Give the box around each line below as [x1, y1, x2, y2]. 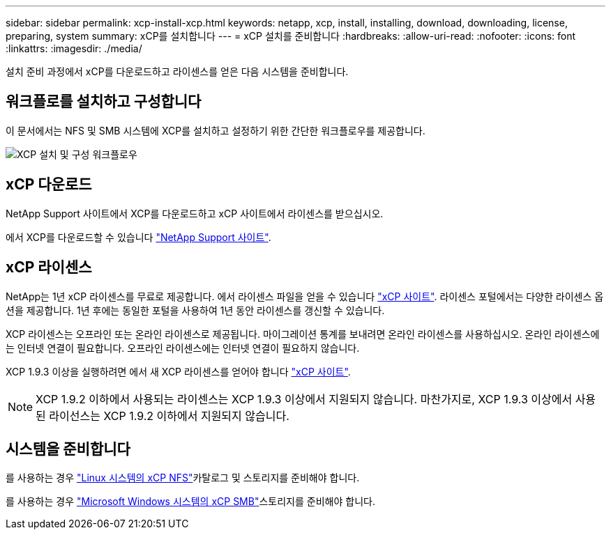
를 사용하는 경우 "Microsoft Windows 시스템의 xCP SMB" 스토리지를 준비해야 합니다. [6, 495, 375, 508]
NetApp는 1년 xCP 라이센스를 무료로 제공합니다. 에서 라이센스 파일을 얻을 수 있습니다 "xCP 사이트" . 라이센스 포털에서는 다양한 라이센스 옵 [6, 290, 604, 302]
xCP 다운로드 [6, 176, 92, 194]
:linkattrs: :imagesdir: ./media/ [6, 42, 142, 54]
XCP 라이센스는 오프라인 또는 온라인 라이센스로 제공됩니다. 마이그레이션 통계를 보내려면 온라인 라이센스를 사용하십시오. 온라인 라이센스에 [6, 327, 600, 340]
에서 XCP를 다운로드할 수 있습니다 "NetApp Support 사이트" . [6, 231, 271, 243]
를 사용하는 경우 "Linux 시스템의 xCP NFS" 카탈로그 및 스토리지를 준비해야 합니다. [6, 472, 360, 484]
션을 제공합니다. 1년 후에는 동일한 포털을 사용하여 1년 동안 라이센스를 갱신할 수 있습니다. [6, 304, 385, 316]
